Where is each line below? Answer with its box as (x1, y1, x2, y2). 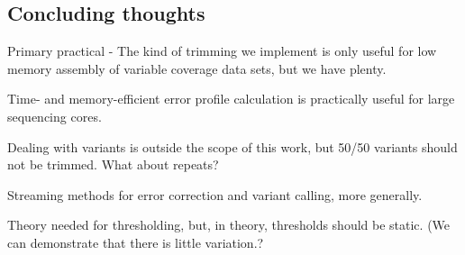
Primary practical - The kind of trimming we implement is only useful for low (7, 41, 437, 60)
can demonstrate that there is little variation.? (7, 232, 264, 251)
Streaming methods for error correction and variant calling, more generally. (7, 185, 423, 204)
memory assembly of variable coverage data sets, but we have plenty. (7, 59, 387, 77)
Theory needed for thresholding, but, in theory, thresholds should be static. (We (7, 215, 451, 234)
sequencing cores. (7, 106, 102, 125)
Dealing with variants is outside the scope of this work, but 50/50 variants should (7, 137, 458, 156)
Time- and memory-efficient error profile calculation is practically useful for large (7, 89, 455, 108)
